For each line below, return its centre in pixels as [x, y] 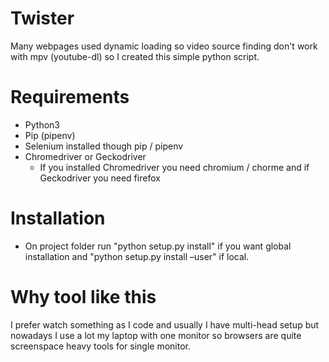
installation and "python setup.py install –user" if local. [137, 256]
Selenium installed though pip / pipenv [104, 146]
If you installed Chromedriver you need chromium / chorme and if [174, 167]
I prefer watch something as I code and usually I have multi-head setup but [165, 324]
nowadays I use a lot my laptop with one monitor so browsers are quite [156, 335]
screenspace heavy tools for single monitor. [101, 346]
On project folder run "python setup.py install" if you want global [158, 246]
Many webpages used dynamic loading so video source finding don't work [164, 46]
